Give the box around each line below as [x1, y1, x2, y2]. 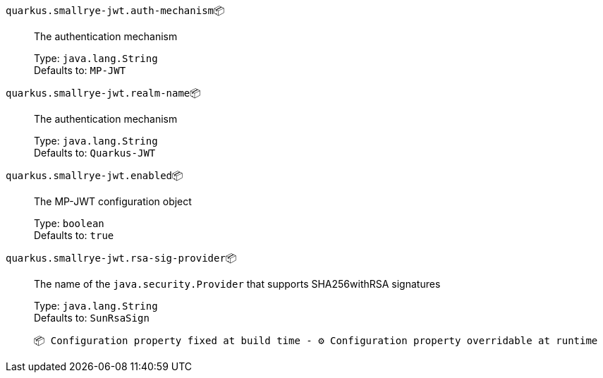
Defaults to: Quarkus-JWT [34, 147, 156, 159]
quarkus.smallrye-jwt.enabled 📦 [6, 169, 183, 181]
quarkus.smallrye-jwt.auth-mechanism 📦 [6, 4, 225, 16]
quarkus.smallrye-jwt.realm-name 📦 [6, 87, 201, 99]
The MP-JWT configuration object [34, 195, 192, 207]
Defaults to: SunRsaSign [34, 312, 150, 324]
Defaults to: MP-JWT [34, 64, 126, 76]
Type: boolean [34, 217, 104, 229]
